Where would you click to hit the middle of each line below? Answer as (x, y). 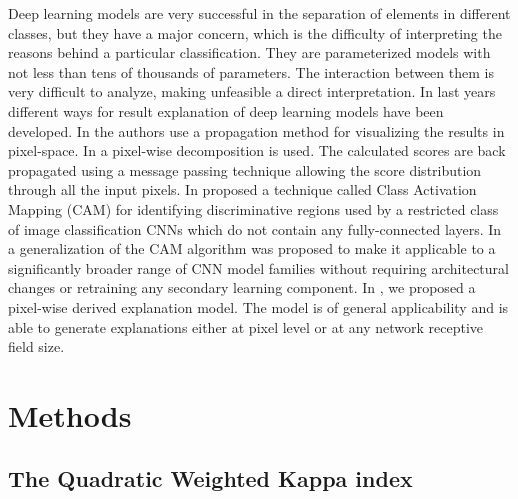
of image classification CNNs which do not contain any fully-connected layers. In (255, 228)
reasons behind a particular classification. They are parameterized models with (249, 52)
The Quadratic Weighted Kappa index (210, 478)
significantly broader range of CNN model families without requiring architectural (258, 267)
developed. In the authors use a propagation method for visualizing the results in (256, 130)
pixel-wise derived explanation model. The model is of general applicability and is (258, 306)
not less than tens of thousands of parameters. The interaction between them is (251, 71)
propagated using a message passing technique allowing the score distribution (245, 169)
